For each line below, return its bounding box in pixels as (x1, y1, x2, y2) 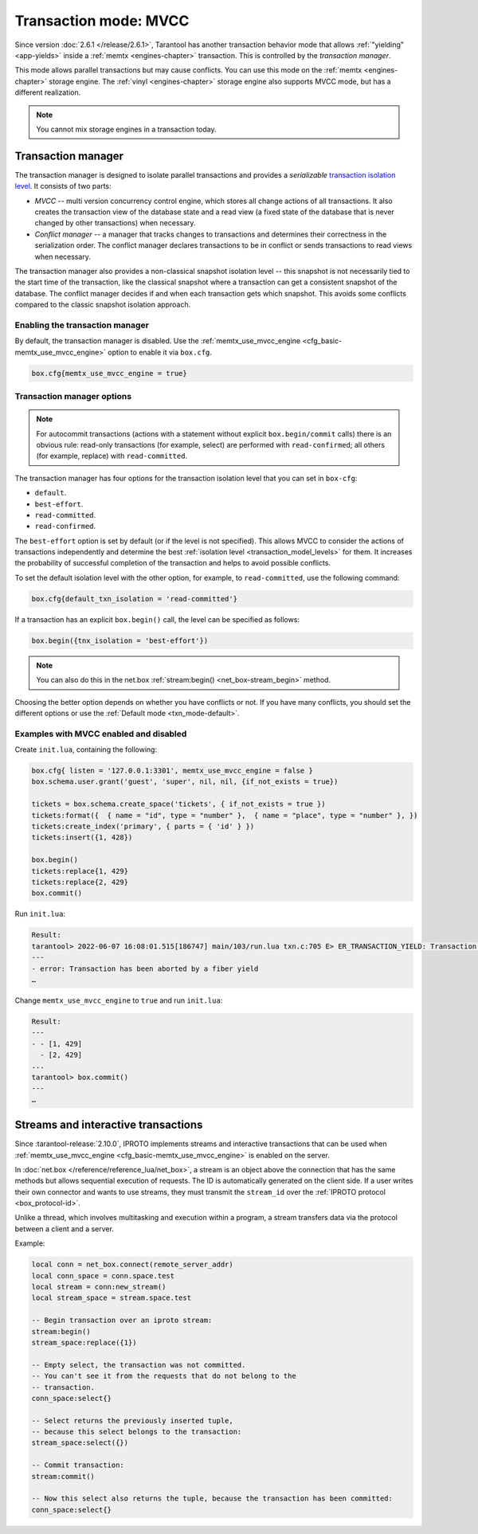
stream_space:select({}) (31, 1438, 129, 1447)
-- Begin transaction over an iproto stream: (31, 1316, 213, 1325)
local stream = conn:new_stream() (31, 1282, 167, 1291)
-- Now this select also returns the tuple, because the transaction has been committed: (31, 1494, 394, 1503)
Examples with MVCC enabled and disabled (14, 728, 187, 739)
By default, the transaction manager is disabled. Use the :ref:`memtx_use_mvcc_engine (14, 336, 301, 346)
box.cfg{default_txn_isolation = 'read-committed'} (31, 594, 238, 603)
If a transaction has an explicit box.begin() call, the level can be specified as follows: (14, 614, 300, 624)
